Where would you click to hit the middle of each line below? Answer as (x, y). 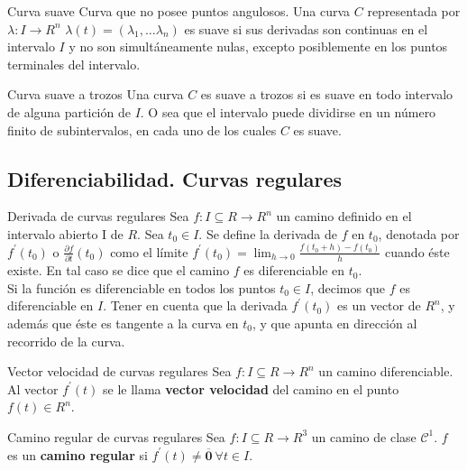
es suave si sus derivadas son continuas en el (306, 28)
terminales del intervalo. (74, 64)
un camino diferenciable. (386, 371)
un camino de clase (364, 436)
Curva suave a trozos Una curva (96, 94)
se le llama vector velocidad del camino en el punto (251, 388)
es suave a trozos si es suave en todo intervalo (327, 94)
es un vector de (379, 305)
